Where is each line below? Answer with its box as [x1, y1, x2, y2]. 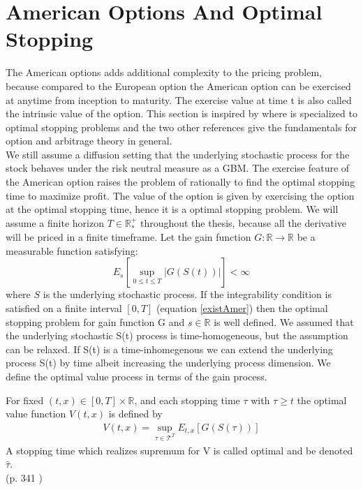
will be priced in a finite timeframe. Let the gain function [6, 230, 251, 244]
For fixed [6, 392, 44, 407]
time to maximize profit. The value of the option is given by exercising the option [6, 188, 355, 202]
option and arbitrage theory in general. [6, 133, 172, 148]
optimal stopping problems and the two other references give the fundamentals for [6, 119, 357, 134]
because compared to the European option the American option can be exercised [6, 78, 351, 93]
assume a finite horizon [6, 215, 104, 230]
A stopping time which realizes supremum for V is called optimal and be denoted [6, 443, 353, 457]
